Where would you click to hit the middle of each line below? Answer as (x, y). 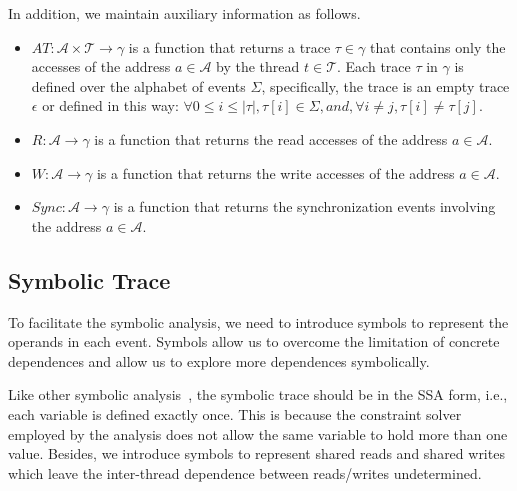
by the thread (258, 66)
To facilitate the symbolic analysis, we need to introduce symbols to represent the (258, 321)
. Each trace (374, 66)
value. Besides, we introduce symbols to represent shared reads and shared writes (256, 453)
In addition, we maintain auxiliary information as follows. (184, 13)
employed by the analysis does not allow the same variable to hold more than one (258, 433)
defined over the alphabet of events (138, 85)
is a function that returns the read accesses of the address (271, 138)
